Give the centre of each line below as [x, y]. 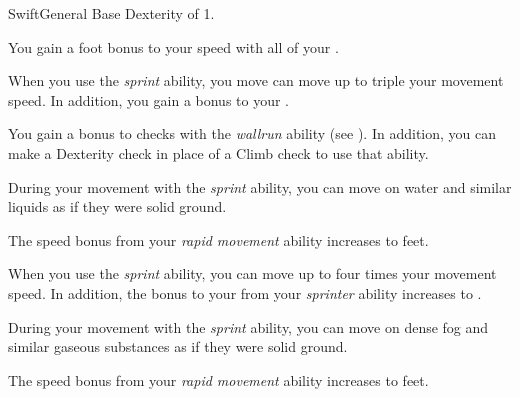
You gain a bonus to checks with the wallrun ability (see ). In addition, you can [252, 133]
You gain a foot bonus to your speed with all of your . [173, 46]
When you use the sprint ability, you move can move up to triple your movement [256, 80]
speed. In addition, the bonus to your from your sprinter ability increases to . [245, 292]
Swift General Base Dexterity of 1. [111, 13]
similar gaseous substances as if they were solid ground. [178, 346]
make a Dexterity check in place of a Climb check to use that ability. [218, 152]
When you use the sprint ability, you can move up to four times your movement [252, 273]
